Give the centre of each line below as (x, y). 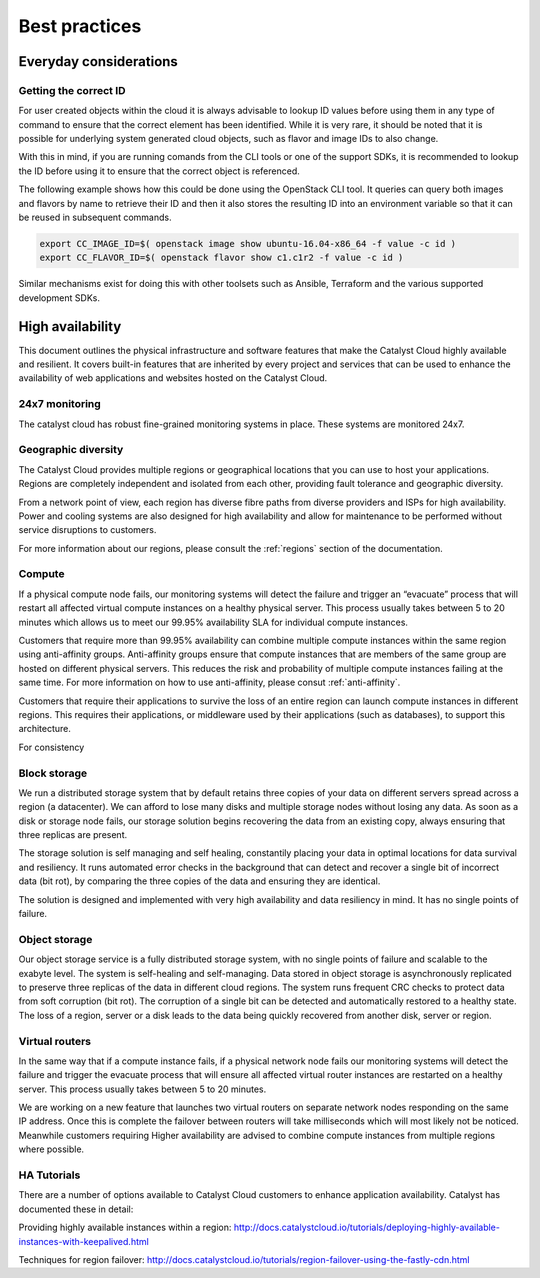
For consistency (51, 747)
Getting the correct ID (72, 90)
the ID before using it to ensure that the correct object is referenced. (159, 171)
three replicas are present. (73, 835)
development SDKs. (59, 297)
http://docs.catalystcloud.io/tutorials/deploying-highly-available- (366, 1227)
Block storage (53, 773)
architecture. (45, 729)
